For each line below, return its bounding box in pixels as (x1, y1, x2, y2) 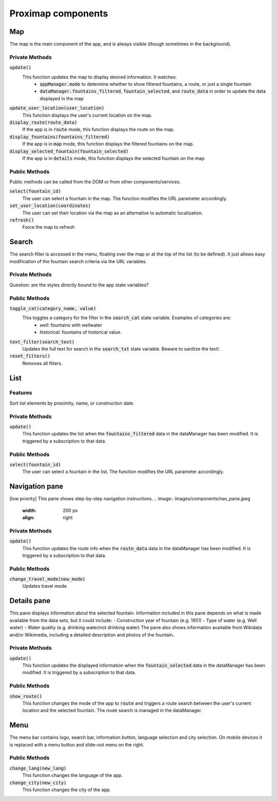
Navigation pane (9, 482, 64, 491)
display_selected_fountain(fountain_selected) (9, 148, 129, 154)
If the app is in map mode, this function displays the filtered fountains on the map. (22, 141, 194, 147)
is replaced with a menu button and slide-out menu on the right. (9, 741, 145, 748)
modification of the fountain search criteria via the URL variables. (9, 258, 147, 264)
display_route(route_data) (9, 119, 77, 125)
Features (9, 389, 32, 396)
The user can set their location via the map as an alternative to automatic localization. (22, 210, 203, 216)
